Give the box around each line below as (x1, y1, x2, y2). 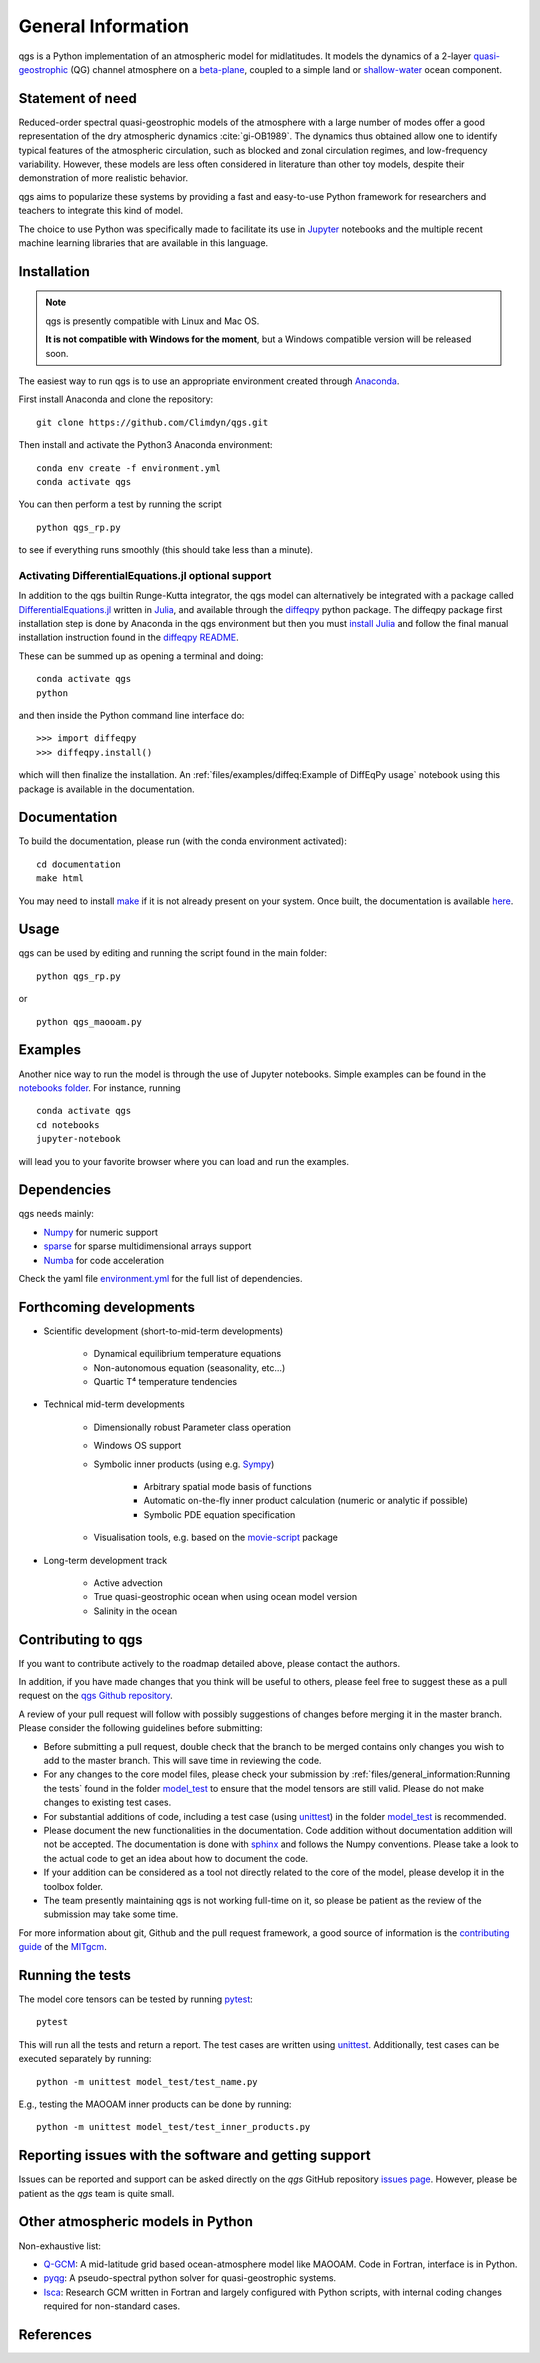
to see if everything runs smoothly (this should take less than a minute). (18, 544, 314, 556)
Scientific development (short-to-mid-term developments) (43, 1325, 284, 1337)
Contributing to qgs (18, 1631, 144, 1648)
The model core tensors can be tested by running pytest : (18, 1993, 254, 2005)
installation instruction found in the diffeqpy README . (18, 631, 239, 644)
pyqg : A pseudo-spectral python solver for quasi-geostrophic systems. (43, 2272, 337, 2284)
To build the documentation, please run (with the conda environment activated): (18, 835, 347, 847)
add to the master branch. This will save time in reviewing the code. (43, 1755, 322, 1766)
